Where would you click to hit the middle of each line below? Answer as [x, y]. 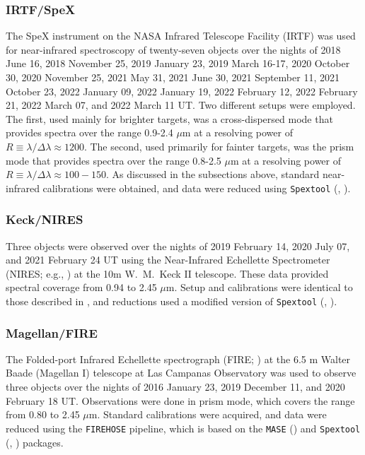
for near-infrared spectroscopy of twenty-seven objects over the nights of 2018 [173, 49]
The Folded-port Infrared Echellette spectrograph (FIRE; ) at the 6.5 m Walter [178, 359]
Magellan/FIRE [52, 332]
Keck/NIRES [45, 219]
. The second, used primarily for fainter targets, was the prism [219, 146]
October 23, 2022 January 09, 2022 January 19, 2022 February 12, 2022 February [182, 91]
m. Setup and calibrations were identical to [259, 287]
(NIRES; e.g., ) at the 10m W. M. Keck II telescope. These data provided [167, 273]
